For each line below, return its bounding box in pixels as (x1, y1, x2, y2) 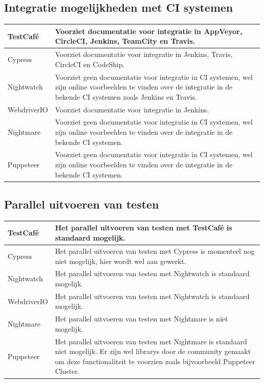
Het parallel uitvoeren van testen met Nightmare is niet (55, 313, 228, 324)
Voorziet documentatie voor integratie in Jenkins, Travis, (55, 49, 233, 60)
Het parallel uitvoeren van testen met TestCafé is (55, 222, 233, 233)
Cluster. (55, 366, 80, 376)
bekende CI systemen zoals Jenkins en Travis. (55, 91, 197, 102)
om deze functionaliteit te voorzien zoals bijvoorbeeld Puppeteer (55, 356, 255, 366)
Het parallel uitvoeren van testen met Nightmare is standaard (55, 336, 247, 346)
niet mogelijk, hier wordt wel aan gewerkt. (55, 255, 186, 266)
